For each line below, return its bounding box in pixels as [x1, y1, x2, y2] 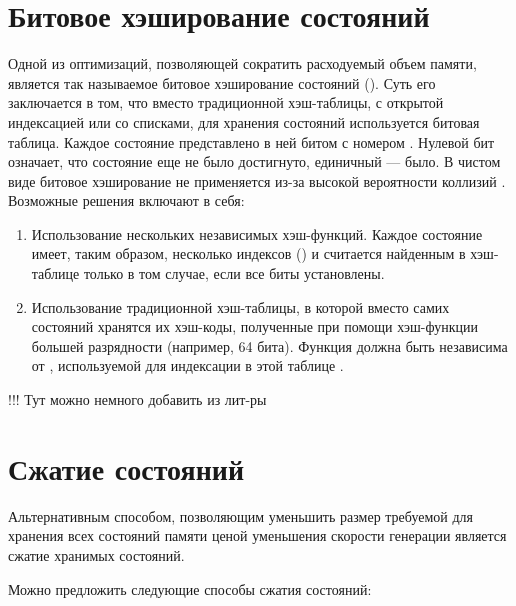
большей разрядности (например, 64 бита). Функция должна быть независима [31, 335, 508, 356]
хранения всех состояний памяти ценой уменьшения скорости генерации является [8, 525, 507, 546]
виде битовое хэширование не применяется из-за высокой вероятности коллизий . [8, 170, 506, 191]
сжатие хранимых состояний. [8, 544, 185, 565]
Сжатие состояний [8, 447, 245, 488]
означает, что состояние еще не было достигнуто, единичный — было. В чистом [8, 151, 501, 172]
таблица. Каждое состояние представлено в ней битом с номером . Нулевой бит [8, 131, 495, 152]
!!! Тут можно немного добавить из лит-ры [8, 389, 267, 410]
